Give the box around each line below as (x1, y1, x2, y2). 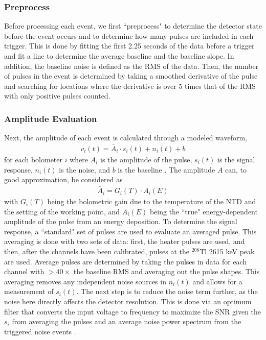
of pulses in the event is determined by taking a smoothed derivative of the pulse (4, 70, 258, 81)
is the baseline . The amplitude (118, 164, 215, 175)
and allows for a (192, 276, 242, 286)
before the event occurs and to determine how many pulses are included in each (4, 30, 254, 41)
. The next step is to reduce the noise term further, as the (76, 286, 258, 297)
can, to (225, 164, 247, 175)
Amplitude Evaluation (4, 112, 97, 125)
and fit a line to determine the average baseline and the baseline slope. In (4, 51, 234, 61)
